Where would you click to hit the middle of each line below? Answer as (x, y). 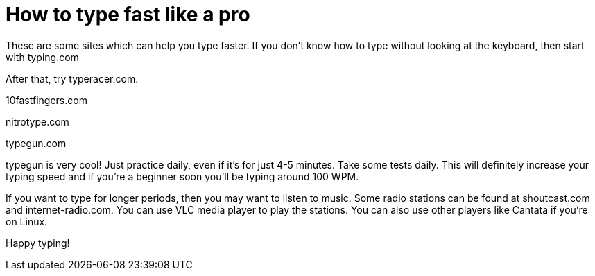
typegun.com (36, 143)
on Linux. (27, 221)
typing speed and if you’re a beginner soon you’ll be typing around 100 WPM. (182, 176)
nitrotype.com (37, 121)
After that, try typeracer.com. (72, 78)
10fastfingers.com (46, 100)
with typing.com (42, 57)
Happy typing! (38, 243)
